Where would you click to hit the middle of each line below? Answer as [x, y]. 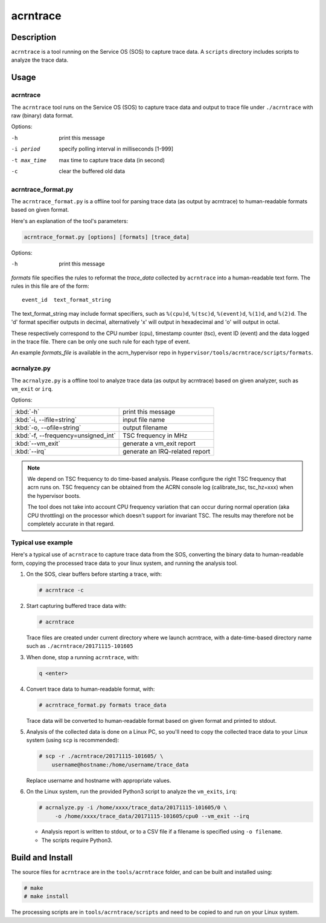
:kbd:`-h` [27, 411]
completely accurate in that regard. [71, 524]
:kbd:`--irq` [30, 451]
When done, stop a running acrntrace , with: [83, 657]
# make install [46, 896]
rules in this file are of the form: [50, 286]
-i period [26, 149]
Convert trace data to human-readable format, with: [91, 689]
